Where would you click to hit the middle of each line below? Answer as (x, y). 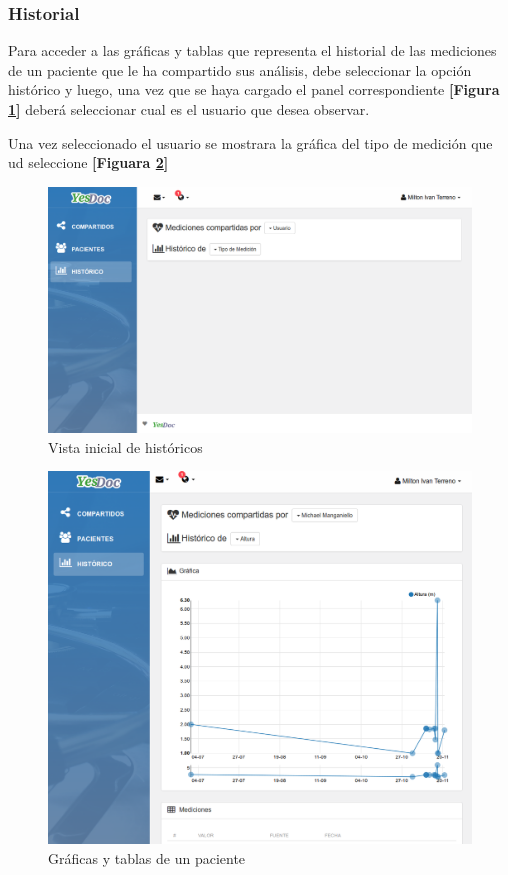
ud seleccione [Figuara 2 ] (88, 162)
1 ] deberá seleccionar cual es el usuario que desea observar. (189, 109)
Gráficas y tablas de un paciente (147, 857)
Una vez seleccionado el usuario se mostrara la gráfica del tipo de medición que (250, 142)
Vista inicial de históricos (125, 446)
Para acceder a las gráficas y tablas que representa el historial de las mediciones (252, 50)
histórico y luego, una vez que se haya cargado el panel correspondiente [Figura (254, 89)
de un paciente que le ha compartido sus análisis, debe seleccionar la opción (240, 69)
